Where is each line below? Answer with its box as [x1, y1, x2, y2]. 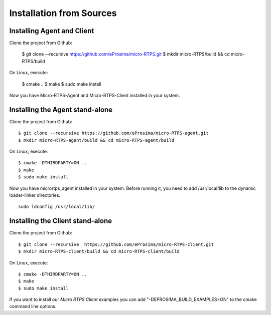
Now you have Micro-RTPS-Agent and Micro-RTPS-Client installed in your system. [9, 93, 180, 99]
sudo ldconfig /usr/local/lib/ [18, 204, 95, 210]
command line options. [9, 303, 57, 309]
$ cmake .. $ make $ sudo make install [22, 81, 101, 87]
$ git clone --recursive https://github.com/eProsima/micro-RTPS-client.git [18, 241, 214, 247]
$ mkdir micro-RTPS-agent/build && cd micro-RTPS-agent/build [18, 137, 175, 143]
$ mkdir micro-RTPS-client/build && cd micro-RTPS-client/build [18, 248, 180, 254]
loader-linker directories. [9, 192, 60, 198]
